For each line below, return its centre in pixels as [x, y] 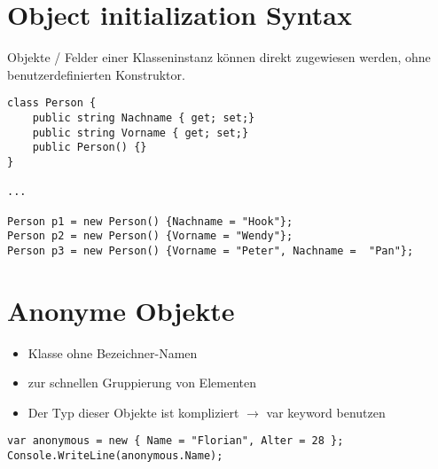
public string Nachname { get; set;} [144, 117]
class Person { [52, 103]
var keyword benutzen [326, 412]
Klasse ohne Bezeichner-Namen [113, 352]
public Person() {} [90, 148]
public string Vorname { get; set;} [141, 133]
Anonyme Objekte [121, 310]
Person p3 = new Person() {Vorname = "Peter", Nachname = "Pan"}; [211, 250]
